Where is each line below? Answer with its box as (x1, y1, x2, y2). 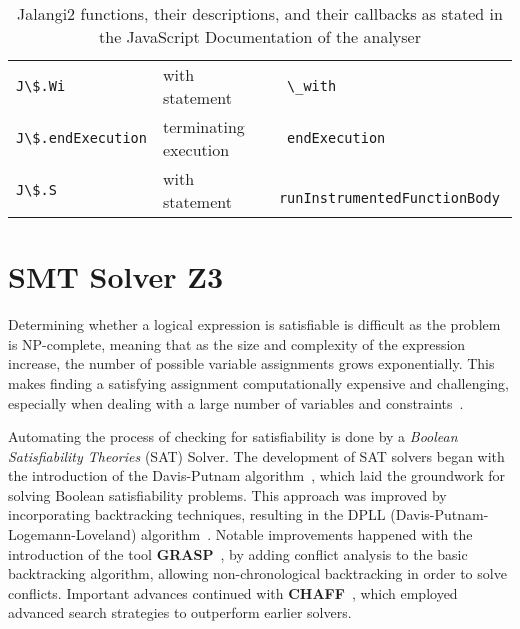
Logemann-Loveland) (8, 524, 137, 545)
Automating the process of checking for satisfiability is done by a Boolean (8, 426, 458, 447)
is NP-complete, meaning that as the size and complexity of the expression (8, 333, 466, 354)
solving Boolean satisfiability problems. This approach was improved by (8, 484, 447, 505)
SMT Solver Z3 (8, 256, 224, 297)
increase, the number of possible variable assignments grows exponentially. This (8, 353, 495, 374)
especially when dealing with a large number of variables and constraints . (8, 392, 464, 413)
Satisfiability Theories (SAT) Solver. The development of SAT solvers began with (8, 445, 505, 466)
